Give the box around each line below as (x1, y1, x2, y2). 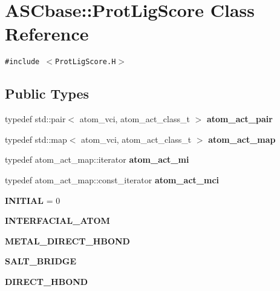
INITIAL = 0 (5, 194, 60, 206)
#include (5, 57, 40, 67)
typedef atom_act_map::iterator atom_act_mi (5, 153, 189, 166)
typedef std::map (5, 132, 67, 145)
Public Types (5, 84, 90, 103)
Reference (5, 21, 89, 46)
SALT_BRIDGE (5, 255, 77, 267)
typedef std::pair (5, 113, 66, 125)
